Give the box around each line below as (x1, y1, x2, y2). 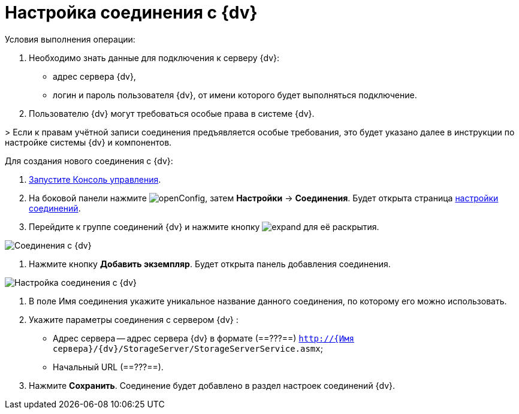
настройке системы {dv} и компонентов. (5, 137, 172, 147)
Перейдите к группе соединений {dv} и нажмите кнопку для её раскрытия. (29, 221, 379, 232)
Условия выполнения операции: (5, 34, 135, 44)
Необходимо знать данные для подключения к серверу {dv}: (29, 52, 280, 63)
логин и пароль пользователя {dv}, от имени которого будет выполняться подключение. (53, 89, 417, 100)
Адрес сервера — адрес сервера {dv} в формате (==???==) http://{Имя (53, 333, 355, 343)
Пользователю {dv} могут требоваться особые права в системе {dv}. (29, 108, 315, 119)
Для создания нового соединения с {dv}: (5, 155, 173, 166)
